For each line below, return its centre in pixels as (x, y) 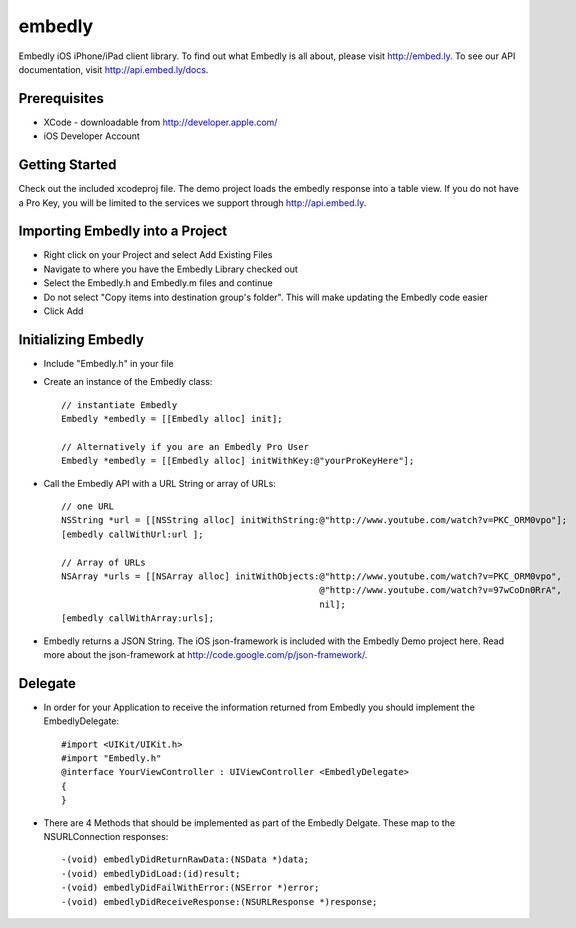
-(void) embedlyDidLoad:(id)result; (151, 873)
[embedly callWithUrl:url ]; (132, 534)
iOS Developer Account (91, 136)
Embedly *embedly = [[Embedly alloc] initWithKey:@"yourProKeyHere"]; (238, 461)
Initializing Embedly (81, 339)
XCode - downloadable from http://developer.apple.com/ (160, 122)
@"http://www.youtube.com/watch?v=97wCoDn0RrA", (440, 590)
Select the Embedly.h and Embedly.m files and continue (158, 283)
